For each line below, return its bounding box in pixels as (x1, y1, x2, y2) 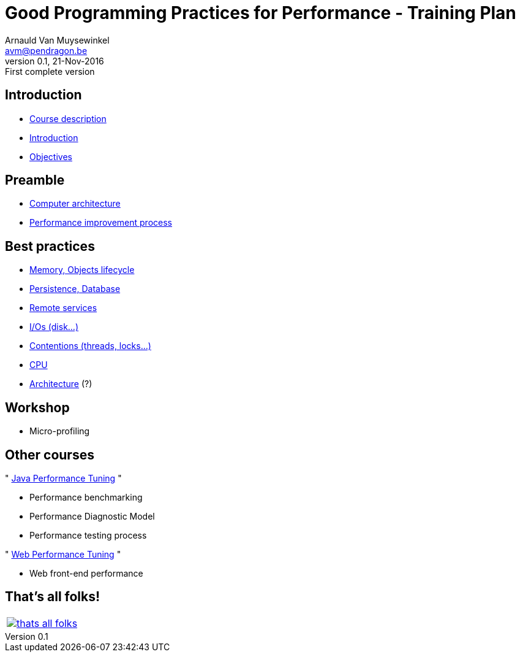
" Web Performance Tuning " (5, 548, 121, 559)
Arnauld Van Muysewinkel (5, 34, 110, 45)
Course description (29, 113, 107, 124)
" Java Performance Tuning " (5, 472, 122, 483)
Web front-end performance (29, 567, 143, 578)
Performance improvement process (29, 217, 172, 228)
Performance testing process (29, 529, 147, 540)
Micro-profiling (29, 426, 90, 437)
